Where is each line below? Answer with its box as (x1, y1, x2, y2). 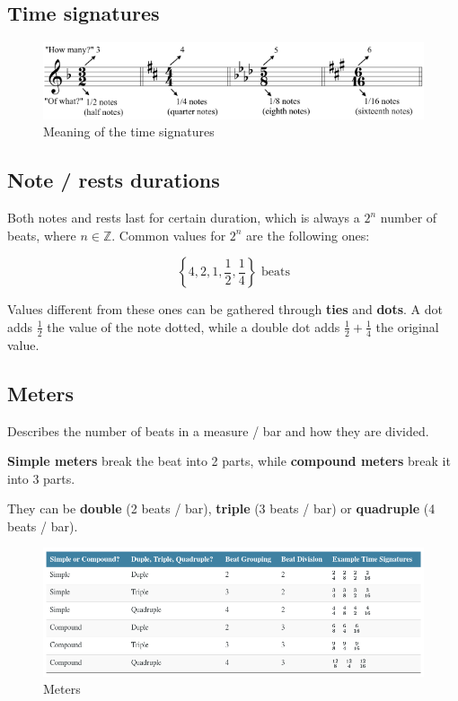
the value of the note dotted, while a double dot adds (47, 317, 340, 336)
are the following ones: (246, 225, 370, 244)
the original (375, 317, 439, 336)
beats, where (7, 225, 76, 244)
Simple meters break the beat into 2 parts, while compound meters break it (7, 451, 451, 470)
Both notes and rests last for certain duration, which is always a (7, 208, 360, 227)
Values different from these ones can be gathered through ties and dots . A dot (7, 300, 443, 319)
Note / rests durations (7, 166, 220, 194)
